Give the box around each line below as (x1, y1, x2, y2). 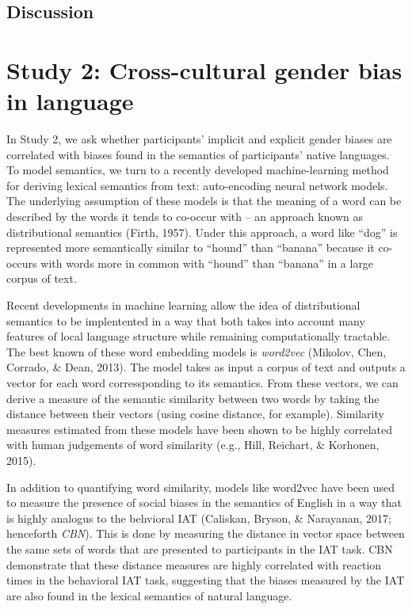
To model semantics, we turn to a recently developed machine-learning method (6, 162, 389, 178)
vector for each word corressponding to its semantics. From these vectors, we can (6, 375, 399, 390)
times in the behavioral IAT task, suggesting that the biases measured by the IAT (6, 572, 405, 588)
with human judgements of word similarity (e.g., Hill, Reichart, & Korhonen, (6, 436, 380, 453)
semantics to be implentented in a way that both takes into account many (6, 312, 365, 329)
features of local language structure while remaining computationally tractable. (6, 328, 391, 344)
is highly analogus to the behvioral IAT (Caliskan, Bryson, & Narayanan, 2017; (6, 509, 391, 526)
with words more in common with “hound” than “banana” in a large (40, 254, 374, 271)
